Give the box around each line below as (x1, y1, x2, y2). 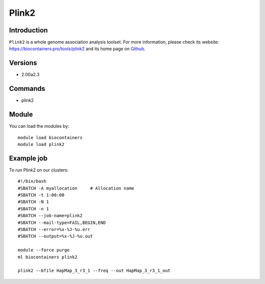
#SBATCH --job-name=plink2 (18, 213, 83, 219)
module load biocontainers (18, 135, 83, 140)
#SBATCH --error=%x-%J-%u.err (18, 227, 91, 232)
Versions (9, 59, 37, 67)
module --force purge (18, 247, 70, 253)
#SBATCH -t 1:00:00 (18, 192, 65, 198)
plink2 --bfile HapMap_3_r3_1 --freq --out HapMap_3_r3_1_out (18, 268, 171, 274)
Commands (9, 85, 46, 93)
